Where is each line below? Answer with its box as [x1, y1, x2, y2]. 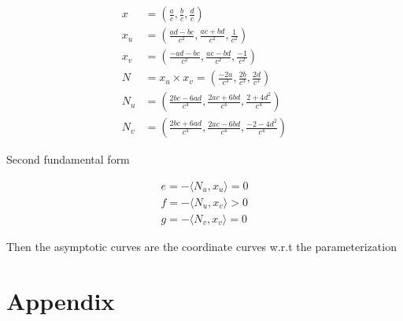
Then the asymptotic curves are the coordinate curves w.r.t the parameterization [6, 238, 397, 254]
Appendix [6, 284, 115, 316]
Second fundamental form [6, 151, 130, 168]
